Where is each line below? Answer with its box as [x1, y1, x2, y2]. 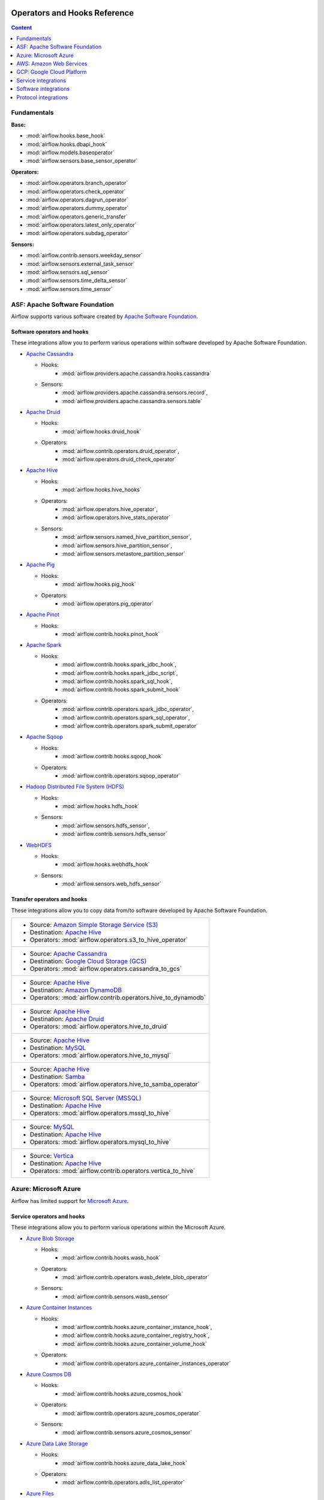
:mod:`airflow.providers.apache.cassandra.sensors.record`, [61, 389, 208, 396]
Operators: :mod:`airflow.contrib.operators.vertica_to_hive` [29, 1167, 196, 1175]
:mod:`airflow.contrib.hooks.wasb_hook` [61, 1254, 161, 1261]
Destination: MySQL [29, 1044, 86, 1052]
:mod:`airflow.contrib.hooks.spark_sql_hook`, [61, 678, 173, 685]
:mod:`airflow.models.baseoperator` [26, 149, 115, 156]
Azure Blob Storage [26, 1235, 74, 1242]
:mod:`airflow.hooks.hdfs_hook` [61, 803, 140, 810]
